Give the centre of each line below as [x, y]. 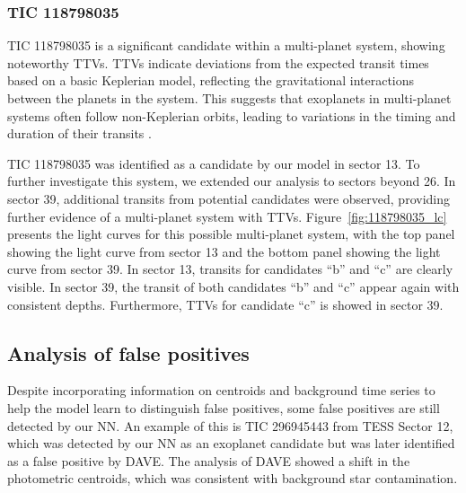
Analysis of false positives [128, 352]
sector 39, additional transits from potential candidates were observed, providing [229, 198]
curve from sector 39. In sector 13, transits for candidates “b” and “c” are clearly [230, 269]
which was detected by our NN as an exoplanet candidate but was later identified [231, 443]
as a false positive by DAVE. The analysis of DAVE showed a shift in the [209, 460]
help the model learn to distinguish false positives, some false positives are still [224, 407]
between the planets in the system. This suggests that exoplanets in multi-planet [229, 98]
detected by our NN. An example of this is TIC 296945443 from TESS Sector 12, [230, 425]
